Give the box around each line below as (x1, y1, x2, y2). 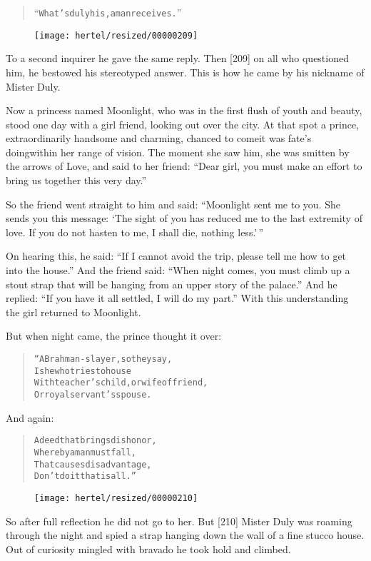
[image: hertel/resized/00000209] (34, 30, 198, 41)
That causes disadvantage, (34, 459, 152, 470)
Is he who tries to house (34, 365, 131, 376)
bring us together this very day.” (6, 173, 147, 188)
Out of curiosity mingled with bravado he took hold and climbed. (6, 541, 291, 556)
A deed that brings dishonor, (34, 435, 157, 446)
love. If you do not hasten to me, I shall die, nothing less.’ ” (6, 224, 264, 239)
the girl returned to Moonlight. (6, 304, 141, 319)
